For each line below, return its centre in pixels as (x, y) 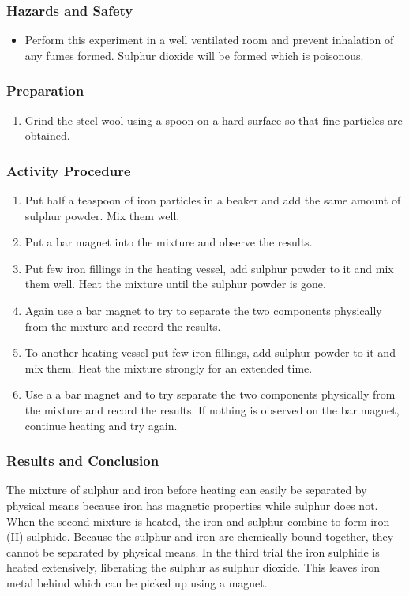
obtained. (47, 135)
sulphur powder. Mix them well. (102, 215)
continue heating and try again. (101, 425)
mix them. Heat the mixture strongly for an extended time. (169, 367)
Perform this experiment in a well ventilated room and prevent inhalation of (209, 40)
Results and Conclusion (83, 461)
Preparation (45, 90)
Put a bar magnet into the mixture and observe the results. (169, 242)
